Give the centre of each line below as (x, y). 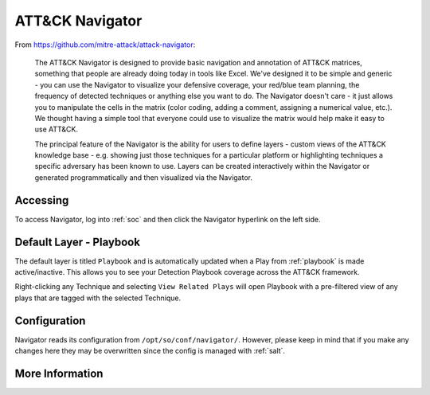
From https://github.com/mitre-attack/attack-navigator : (105, 45)
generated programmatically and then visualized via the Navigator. (143, 177)
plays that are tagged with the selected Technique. (98, 298)
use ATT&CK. (57, 129)
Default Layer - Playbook (78, 242)
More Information (59, 373)
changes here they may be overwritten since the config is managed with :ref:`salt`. (150, 351)
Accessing (42, 200)
